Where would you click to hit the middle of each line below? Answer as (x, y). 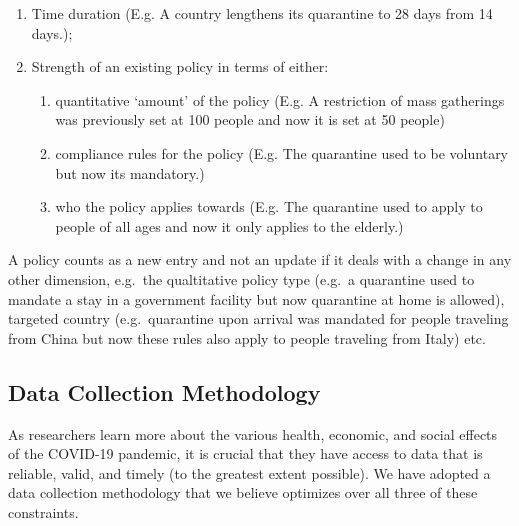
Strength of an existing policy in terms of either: (180, 66)
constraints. (43, 511)
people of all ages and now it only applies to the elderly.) (229, 225)
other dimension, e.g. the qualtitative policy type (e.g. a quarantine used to (241, 278)
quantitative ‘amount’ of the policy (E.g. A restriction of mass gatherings (280, 99)
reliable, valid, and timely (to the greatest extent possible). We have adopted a (249, 472)
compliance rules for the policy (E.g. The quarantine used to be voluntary (282, 152)
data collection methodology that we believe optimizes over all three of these (243, 492)
